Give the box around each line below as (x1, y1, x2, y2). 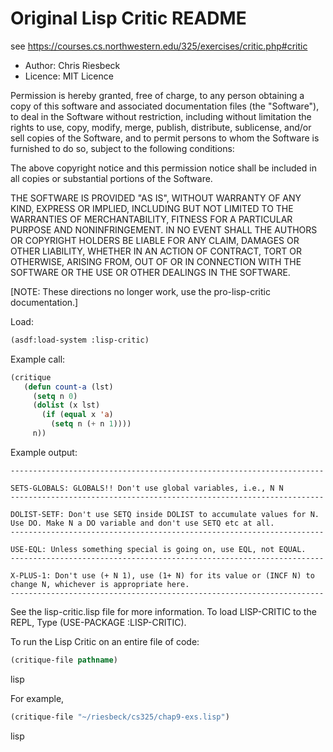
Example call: (10, 353, 66, 365)
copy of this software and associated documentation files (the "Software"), (10, 100, 320, 112)
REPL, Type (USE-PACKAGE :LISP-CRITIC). (10, 616, 187, 628)
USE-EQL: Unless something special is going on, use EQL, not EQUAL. (10, 544, 307, 554)
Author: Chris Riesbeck (24, 59, 121, 71)
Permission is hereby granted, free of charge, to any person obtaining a (10, 89, 305, 101)
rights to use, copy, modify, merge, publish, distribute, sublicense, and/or (10, 121, 312, 133)
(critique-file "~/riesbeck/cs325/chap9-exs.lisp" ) (10, 712, 230, 722)
